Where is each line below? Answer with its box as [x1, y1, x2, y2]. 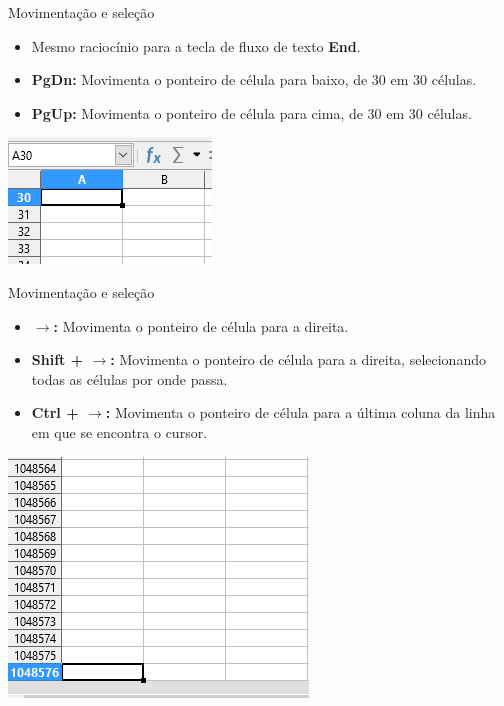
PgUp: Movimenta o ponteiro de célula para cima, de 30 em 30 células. [31, 102, 472, 123]
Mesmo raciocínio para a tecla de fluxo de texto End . [31, 35, 361, 56]
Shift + [31, 349, 84, 370]
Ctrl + [31, 402, 79, 423]
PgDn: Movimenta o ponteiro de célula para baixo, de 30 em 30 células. [31, 69, 477, 90]
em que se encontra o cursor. [31, 421, 208, 442]
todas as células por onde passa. [31, 368, 228, 389]
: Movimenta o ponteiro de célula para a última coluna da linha [105, 402, 496, 423]
